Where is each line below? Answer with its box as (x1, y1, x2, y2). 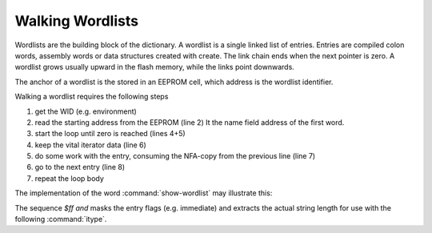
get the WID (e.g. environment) (34, 106, 138, 116)
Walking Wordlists (14, 12, 139, 30)
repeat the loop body (34, 173, 104, 183)
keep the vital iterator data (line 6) (34, 140, 147, 150)
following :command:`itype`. (14, 215, 107, 224)
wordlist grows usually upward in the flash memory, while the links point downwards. (14, 62, 295, 72)
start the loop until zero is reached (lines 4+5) (34, 129, 186, 139)
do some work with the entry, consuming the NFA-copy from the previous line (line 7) (34, 151, 316, 161)
